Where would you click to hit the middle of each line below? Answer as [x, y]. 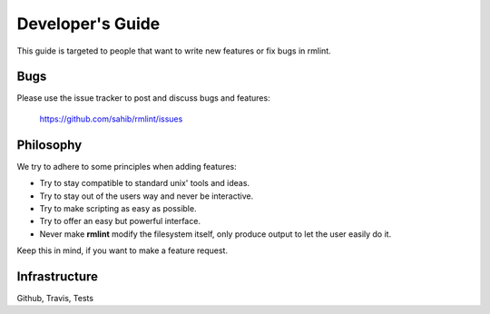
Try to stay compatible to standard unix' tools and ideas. [144, 183]
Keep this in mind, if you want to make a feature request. [122, 250]
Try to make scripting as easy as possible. [118, 208]
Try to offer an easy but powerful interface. [120, 221]
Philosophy [49, 145]
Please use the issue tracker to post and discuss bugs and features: [144, 98]
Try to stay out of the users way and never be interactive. [147, 196]
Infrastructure [58, 276]
